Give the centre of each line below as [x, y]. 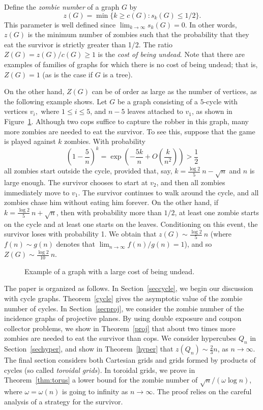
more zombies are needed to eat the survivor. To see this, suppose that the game [130, 131]
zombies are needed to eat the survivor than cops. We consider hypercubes [120, 338]
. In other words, [211, 24]
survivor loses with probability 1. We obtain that [80, 234]
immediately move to [37, 192]
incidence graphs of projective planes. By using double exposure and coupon [123, 318]
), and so [198, 244]
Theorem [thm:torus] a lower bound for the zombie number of [101, 380]
